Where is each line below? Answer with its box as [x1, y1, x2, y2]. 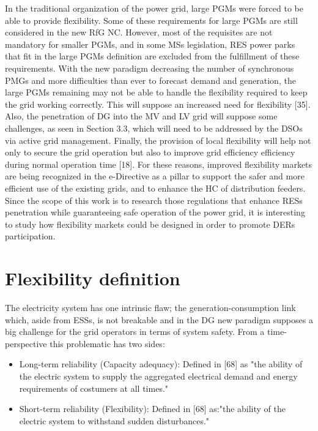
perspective [5, 337, 47, 350]
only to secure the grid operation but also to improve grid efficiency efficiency [5, 146, 295, 159]
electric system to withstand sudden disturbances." [19, 414, 210, 427]
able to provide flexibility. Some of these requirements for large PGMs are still [5, 13, 298, 26]
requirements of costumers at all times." [19, 381, 169, 394]
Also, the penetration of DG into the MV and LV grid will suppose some [5, 110, 278, 122]
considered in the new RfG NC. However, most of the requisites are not [5, 26, 273, 39]
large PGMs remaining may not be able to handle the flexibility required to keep [5, 86, 308, 99]
